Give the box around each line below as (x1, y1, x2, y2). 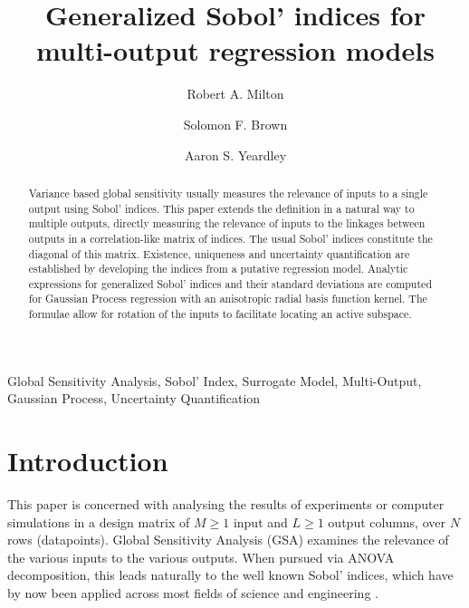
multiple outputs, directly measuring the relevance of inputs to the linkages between (28, 216, 426, 231)
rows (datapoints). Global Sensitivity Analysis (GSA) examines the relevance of (7, 530, 449, 549)
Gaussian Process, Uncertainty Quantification (7, 389, 261, 408)
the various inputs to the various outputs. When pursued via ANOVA (7, 547, 395, 566)
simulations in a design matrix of (7, 512, 190, 531)
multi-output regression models (36, 32, 435, 69)
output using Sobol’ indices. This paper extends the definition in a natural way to (28, 200, 415, 216)
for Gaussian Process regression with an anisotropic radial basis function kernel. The (28, 291, 427, 306)
